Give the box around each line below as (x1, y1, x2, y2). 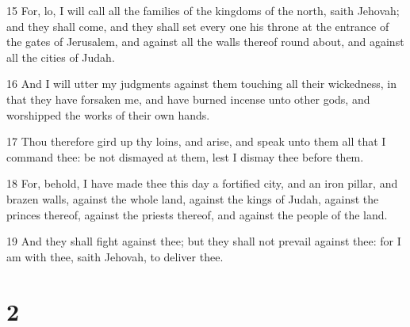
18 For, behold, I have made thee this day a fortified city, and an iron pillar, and (6, 175, 398, 192)
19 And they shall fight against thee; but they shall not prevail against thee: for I (6, 233, 401, 249)
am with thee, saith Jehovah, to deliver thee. (6, 248, 224, 264)
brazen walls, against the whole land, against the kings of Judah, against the (6, 190, 379, 207)
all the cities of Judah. (6, 48, 115, 65)
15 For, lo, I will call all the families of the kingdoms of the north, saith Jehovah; (6, 2, 400, 18)
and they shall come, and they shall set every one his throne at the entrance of (6, 17, 389, 34)
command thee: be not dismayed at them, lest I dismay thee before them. (6, 148, 364, 165)
